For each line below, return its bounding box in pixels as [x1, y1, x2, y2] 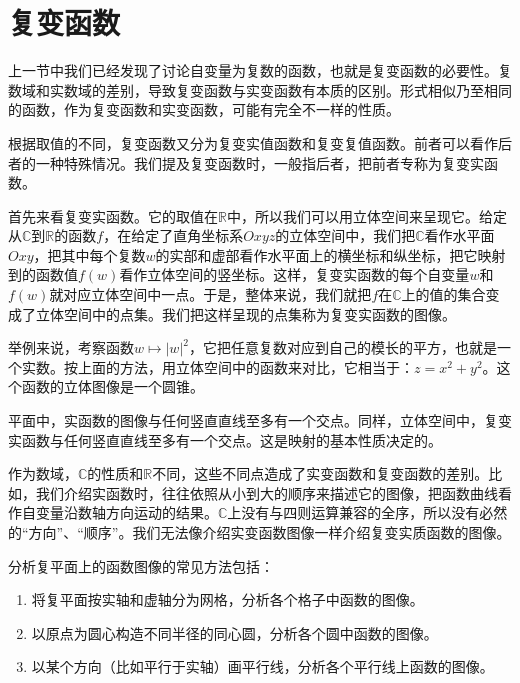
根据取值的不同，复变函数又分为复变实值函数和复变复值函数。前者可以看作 [8, 132, 498, 153]
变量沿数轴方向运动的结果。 [35, 502, 218, 523]
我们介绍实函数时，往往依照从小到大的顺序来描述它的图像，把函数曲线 [35, 482, 498, 503]
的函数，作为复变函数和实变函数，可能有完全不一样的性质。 [8, 99, 400, 120]
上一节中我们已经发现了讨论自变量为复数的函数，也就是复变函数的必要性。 [8, 60, 498, 81]
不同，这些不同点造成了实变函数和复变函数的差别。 [152, 463, 489, 484]
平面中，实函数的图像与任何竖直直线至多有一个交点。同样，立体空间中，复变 [8, 410, 512, 431]
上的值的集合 [401, 284, 486, 305]
